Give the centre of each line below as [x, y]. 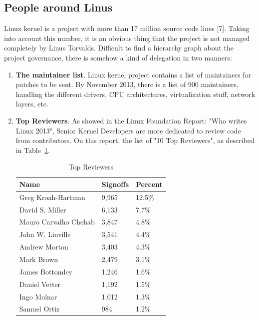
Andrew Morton [44, 247]
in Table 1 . [33, 150]
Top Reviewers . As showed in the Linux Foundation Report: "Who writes [131, 120]
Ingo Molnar [38, 296]
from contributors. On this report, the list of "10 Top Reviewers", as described [135, 140]
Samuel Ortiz [39, 309]
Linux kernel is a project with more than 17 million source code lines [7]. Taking [127, 28]
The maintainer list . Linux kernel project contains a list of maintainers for [133, 74]
